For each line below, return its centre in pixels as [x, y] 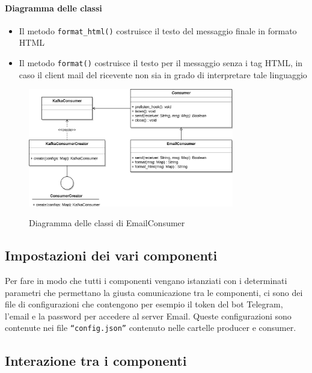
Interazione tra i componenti [96, 360]
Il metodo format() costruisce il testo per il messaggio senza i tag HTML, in [161, 63]
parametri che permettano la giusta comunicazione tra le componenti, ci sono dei [154, 292]
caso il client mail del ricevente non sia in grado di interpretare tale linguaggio [163, 74]
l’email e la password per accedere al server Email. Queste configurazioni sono [148, 316]
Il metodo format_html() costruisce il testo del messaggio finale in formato [158, 30]
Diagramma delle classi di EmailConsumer [107, 223]
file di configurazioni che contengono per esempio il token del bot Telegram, [144, 304]
